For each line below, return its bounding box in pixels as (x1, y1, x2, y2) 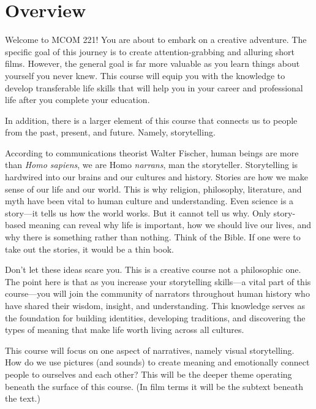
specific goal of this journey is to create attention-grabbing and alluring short (5, 45, 295, 58)
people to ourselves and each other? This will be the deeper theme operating (5, 367, 292, 380)
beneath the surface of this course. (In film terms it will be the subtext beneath (5, 380, 303, 392)
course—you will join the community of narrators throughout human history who (5, 287, 310, 300)
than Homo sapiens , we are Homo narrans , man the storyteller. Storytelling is (5, 158, 298, 171)
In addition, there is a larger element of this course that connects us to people (5, 113, 298, 126)
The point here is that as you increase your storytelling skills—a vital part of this (5, 275, 311, 288)
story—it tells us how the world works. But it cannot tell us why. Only (5, 206, 271, 219)
